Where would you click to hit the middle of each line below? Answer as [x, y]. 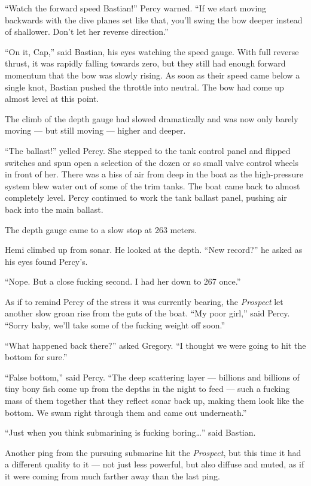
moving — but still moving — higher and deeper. [95, 130]
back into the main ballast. [54, 209]
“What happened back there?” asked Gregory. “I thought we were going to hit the [155, 345]
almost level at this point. [52, 99]
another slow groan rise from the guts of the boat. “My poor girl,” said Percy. [147, 313]
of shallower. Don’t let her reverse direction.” [87, 31]
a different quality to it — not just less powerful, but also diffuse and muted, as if [155, 464]
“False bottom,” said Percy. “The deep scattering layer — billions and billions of [152, 377]
